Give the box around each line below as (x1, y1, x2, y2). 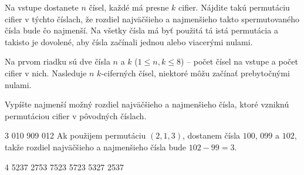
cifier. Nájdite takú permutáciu (178, 1, 290, 13)
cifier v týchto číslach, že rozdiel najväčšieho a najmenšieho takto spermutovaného (5, 12, 300, 25)
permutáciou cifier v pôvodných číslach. (5, 109, 147, 122)
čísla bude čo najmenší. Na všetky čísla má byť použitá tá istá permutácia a (5, 24, 278, 36)
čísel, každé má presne (89, 1, 169, 13)
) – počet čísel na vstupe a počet (180, 55, 298, 68)
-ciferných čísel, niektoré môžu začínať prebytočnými (101, 66, 290, 79)
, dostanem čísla (182, 129, 241, 142)
